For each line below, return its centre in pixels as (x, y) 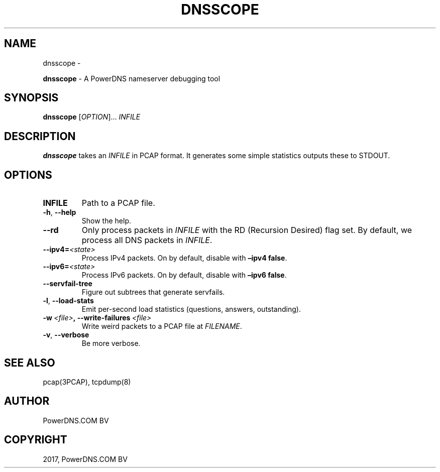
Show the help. (106, 221)
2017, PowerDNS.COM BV (85, 459)
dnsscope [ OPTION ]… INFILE (92, 117)
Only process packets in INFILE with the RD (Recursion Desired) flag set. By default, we (247, 230)
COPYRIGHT (36, 440)
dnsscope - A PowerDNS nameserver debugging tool (132, 78)
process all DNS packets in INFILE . (147, 240)
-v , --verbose (66, 335)
